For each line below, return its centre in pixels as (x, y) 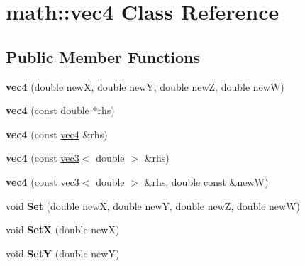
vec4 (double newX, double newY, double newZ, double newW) (145, 86)
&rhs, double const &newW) (206, 181)
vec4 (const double (48, 110)
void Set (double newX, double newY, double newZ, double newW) (153, 205)
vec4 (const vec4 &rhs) (57, 134)
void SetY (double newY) (63, 253)
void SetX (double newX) (63, 229)
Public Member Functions (103, 56)
